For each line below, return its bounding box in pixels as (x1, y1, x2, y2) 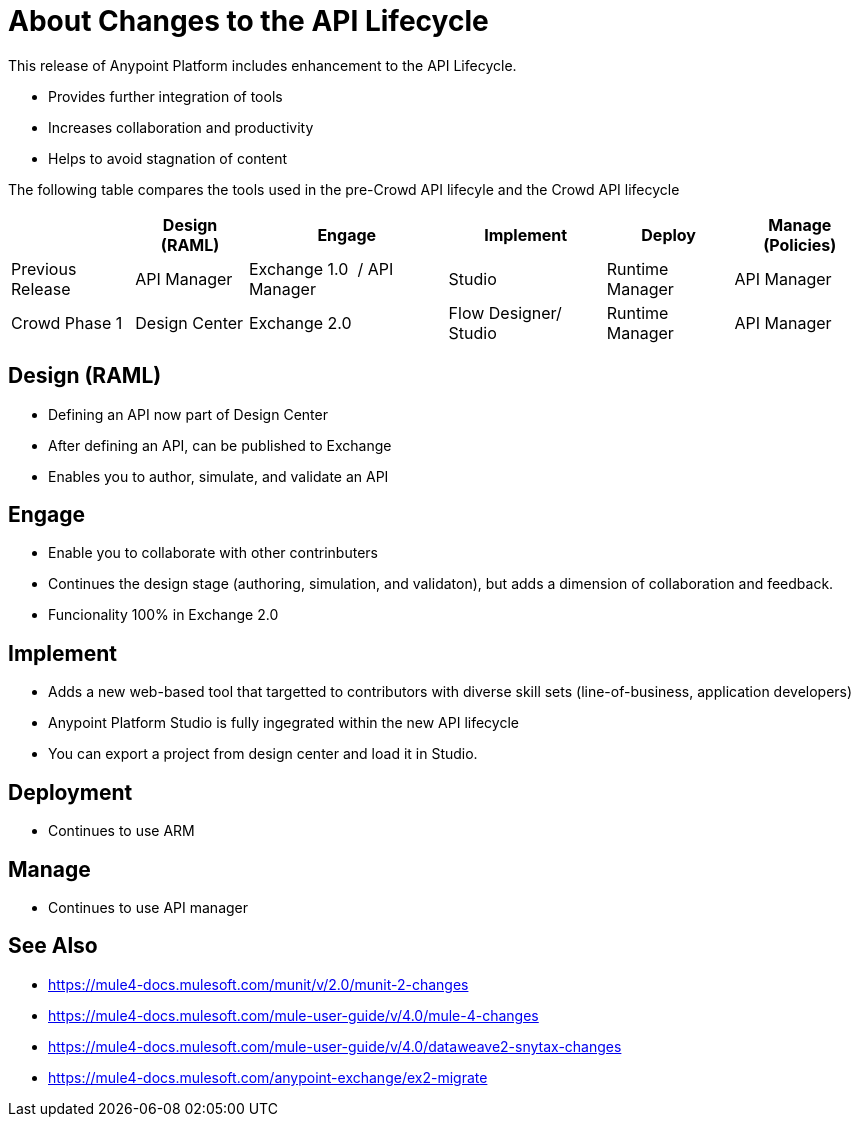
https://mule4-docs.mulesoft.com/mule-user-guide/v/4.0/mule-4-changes (48, 1006, 539, 1024)
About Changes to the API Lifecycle (8, 4, 489, 38)
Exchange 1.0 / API (248, 258, 394, 279)
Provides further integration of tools (48, 87, 283, 105)
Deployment (8, 779, 133, 805)
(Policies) (763, 234, 837, 255)
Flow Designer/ (448, 302, 562, 323)
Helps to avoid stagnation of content (48, 149, 288, 167)
